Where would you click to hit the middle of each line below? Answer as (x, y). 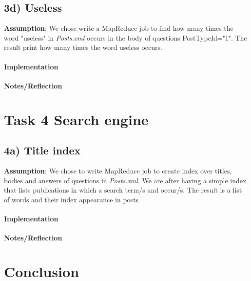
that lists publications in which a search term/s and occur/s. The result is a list (123, 190)
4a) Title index (42, 150)
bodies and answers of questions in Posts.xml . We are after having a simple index (125, 180)
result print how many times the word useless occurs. (83, 47)
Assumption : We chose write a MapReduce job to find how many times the (119, 28)
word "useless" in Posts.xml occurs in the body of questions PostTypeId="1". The (125, 37)
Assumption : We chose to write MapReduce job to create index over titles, (118, 170)
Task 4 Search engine (76, 119)
